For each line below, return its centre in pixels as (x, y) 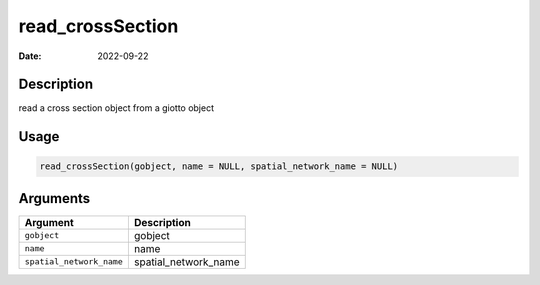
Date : (30, 56)
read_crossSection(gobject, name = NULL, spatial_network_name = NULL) (219, 166)
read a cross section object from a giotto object (116, 108)
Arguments (54, 198)
